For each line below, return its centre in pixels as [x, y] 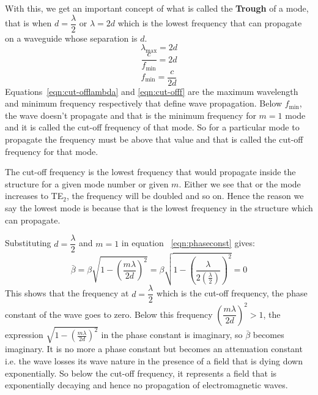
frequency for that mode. [52, 151]
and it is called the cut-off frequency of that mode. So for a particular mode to [152, 127]
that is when [28, 23]
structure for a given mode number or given [87, 183]
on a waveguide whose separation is [71, 38]
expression [24, 335]
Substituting [28, 243]
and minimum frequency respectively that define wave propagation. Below [144, 103]
